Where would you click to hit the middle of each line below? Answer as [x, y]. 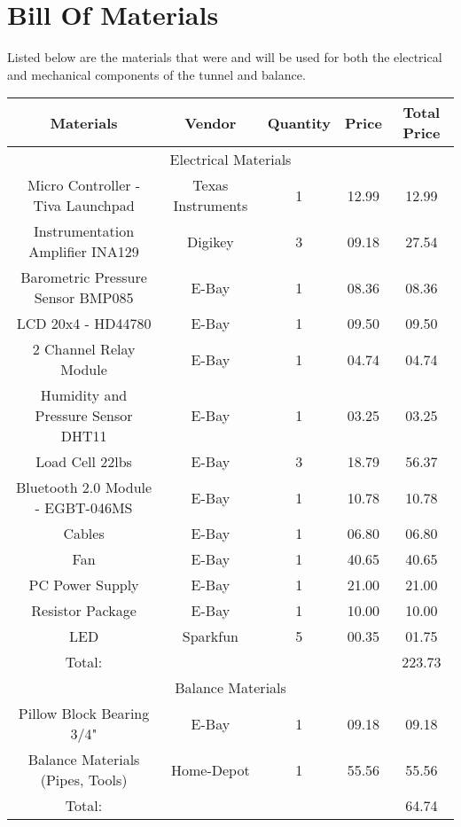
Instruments [211, 206]
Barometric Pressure [84, 277]
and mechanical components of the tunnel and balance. [156, 74]
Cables [84, 534]
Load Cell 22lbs [84, 462]
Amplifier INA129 [84, 252]
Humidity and [84, 395]
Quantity [299, 122]
